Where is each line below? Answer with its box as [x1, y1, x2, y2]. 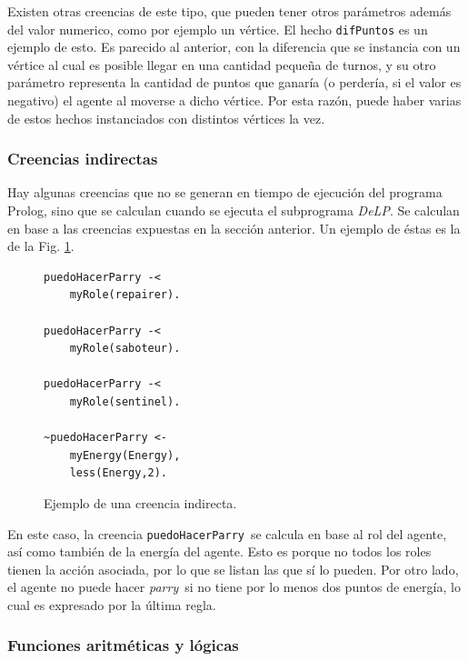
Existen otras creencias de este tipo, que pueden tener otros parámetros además [7, 2, 452, 20]
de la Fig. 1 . [7, 236, 75, 255]
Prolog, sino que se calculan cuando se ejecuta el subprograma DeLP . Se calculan [7, 201, 460, 220]
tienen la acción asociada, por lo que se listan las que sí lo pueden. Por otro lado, [7, 559, 459, 578]
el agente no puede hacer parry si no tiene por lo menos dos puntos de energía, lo [7, 577, 461, 596]
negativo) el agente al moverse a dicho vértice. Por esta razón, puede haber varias [7, 91, 462, 110]
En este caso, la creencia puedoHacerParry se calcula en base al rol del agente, [7, 524, 447, 543]
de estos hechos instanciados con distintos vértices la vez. [7, 108, 325, 127]
